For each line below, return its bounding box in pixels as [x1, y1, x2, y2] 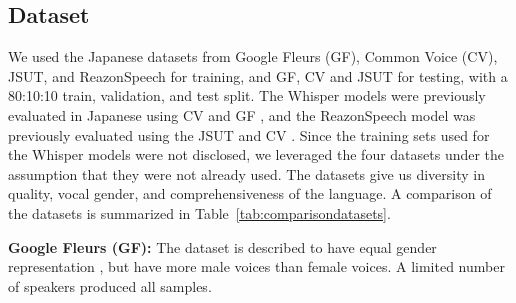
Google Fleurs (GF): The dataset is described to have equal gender [8, 236, 437, 257]
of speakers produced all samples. [8, 275, 212, 296]
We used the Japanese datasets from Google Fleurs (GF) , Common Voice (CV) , [8, 46, 498, 67]
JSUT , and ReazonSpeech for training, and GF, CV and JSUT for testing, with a [8, 65, 508, 86]
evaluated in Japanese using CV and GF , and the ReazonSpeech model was [8, 104, 476, 125]
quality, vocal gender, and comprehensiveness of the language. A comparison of [8, 183, 492, 204]
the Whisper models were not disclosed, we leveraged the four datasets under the [8, 144, 505, 165]
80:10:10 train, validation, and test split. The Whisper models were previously [8, 85, 486, 106]
